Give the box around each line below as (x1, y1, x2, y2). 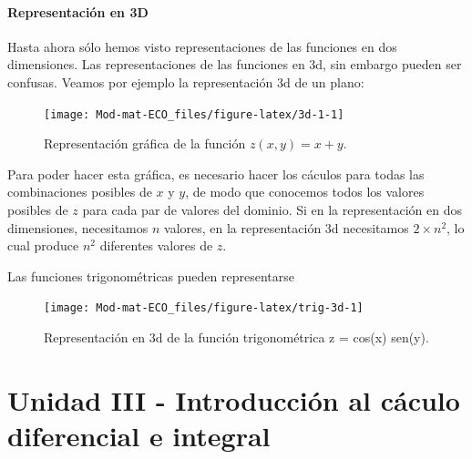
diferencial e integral (7, 417, 271, 454)
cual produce (7, 236, 79, 255)
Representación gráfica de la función (44, 134, 246, 153)
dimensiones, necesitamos (7, 218, 149, 237)
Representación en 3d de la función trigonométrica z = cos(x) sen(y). (44, 328, 429, 347)
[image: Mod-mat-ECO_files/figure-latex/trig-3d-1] (44, 301, 364, 315)
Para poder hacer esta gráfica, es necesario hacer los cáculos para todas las (7, 164, 425, 183)
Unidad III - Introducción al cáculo (7, 381, 460, 418)
